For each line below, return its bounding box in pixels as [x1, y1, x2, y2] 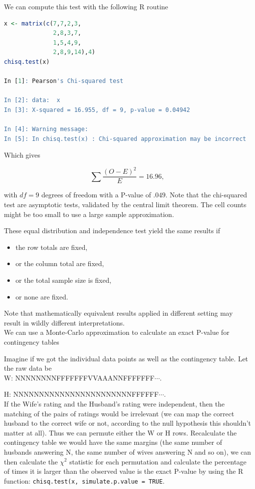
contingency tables [4, 337, 59, 347]
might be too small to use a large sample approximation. [4, 209, 174, 219]
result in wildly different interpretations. [4, 317, 125, 327]
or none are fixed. [15, 291, 68, 301]
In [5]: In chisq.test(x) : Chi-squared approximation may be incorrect [4, 135, 246, 142]
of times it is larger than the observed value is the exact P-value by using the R [4, 466, 243, 476]
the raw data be [4, 363, 52, 373]
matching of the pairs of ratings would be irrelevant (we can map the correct [4, 408, 234, 418]
